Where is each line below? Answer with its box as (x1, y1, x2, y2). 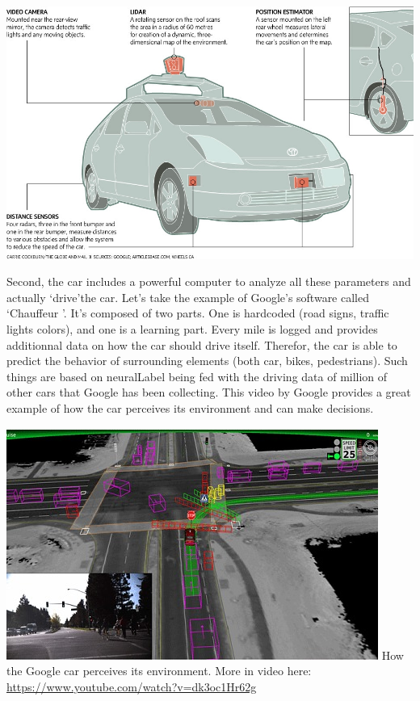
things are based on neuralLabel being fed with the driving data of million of (6, 367, 388, 384)
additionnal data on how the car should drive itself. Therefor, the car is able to (6, 336, 397, 353)
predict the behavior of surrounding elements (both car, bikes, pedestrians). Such (6, 352, 408, 369)
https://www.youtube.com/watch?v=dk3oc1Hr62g (6, 678, 257, 695)
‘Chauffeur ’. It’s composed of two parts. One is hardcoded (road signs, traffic (6, 304, 389, 321)
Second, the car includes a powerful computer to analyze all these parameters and (6, 273, 411, 290)
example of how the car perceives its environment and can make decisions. (6, 399, 374, 416)
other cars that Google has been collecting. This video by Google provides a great (6, 384, 411, 401)
